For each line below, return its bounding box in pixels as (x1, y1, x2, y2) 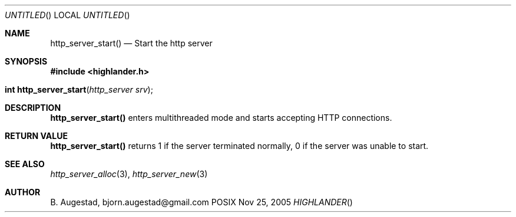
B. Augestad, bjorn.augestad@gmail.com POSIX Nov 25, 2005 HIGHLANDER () (50, 197, 353, 207)
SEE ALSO (5, 159, 45, 169)
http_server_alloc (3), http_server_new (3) (50, 169, 208, 179)
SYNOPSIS (5, 56, 48, 66)
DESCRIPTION (5, 103, 61, 113)
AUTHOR (5, 187, 41, 197)
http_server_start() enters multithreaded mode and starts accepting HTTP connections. (50, 113, 392, 123)
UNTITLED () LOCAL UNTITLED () (5, 10, 130, 20)
